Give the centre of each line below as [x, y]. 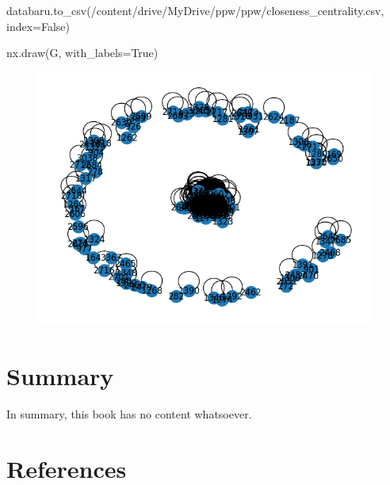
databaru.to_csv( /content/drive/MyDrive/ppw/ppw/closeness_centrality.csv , [195, 10]
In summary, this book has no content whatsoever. [129, 414]
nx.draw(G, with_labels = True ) [82, 53]
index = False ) [38, 26]
